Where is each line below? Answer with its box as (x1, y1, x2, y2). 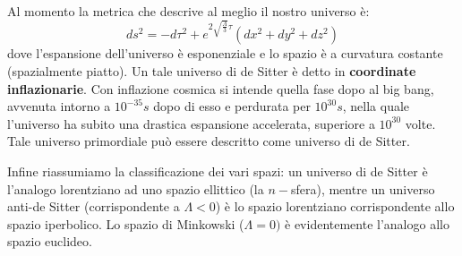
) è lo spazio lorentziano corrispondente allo (215, 197, 455, 216)
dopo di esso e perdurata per (153, 97, 311, 115)
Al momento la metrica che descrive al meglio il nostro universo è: (7, 2, 370, 20)
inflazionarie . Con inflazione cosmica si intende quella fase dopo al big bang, (7, 79, 434, 98)
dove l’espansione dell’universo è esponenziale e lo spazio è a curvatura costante (7, 44, 443, 63)
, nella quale (342, 97, 410, 115)
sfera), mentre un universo (290, 179, 435, 198)
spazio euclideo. (7, 232, 92, 251)
